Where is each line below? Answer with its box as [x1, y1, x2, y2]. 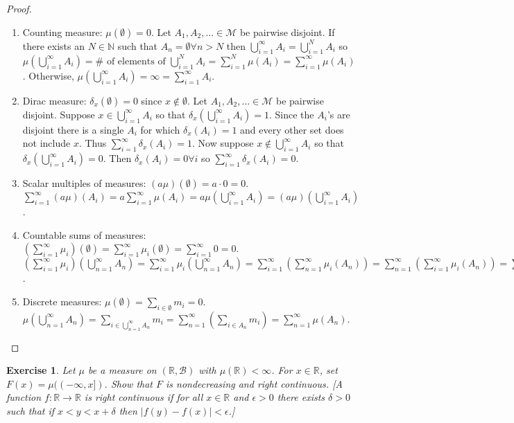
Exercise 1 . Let [6, 363, 76, 377]
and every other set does [240, 122, 344, 136]
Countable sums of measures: [22, 227, 146, 242]
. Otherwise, [22, 68, 74, 82]
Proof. [6, 1, 32, 15]
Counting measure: [22, 24, 103, 39]
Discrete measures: [22, 294, 102, 309]
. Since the [268, 107, 314, 121]
